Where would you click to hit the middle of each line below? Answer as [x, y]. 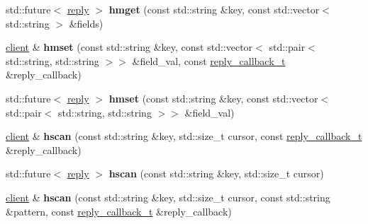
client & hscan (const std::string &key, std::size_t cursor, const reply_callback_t [184, 136]
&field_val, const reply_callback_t [209, 60]
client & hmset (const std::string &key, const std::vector [129, 47]
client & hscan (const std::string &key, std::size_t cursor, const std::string [168, 197]
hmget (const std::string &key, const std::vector [214, 9]
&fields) [86, 23]
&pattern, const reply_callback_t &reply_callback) [119, 211]
